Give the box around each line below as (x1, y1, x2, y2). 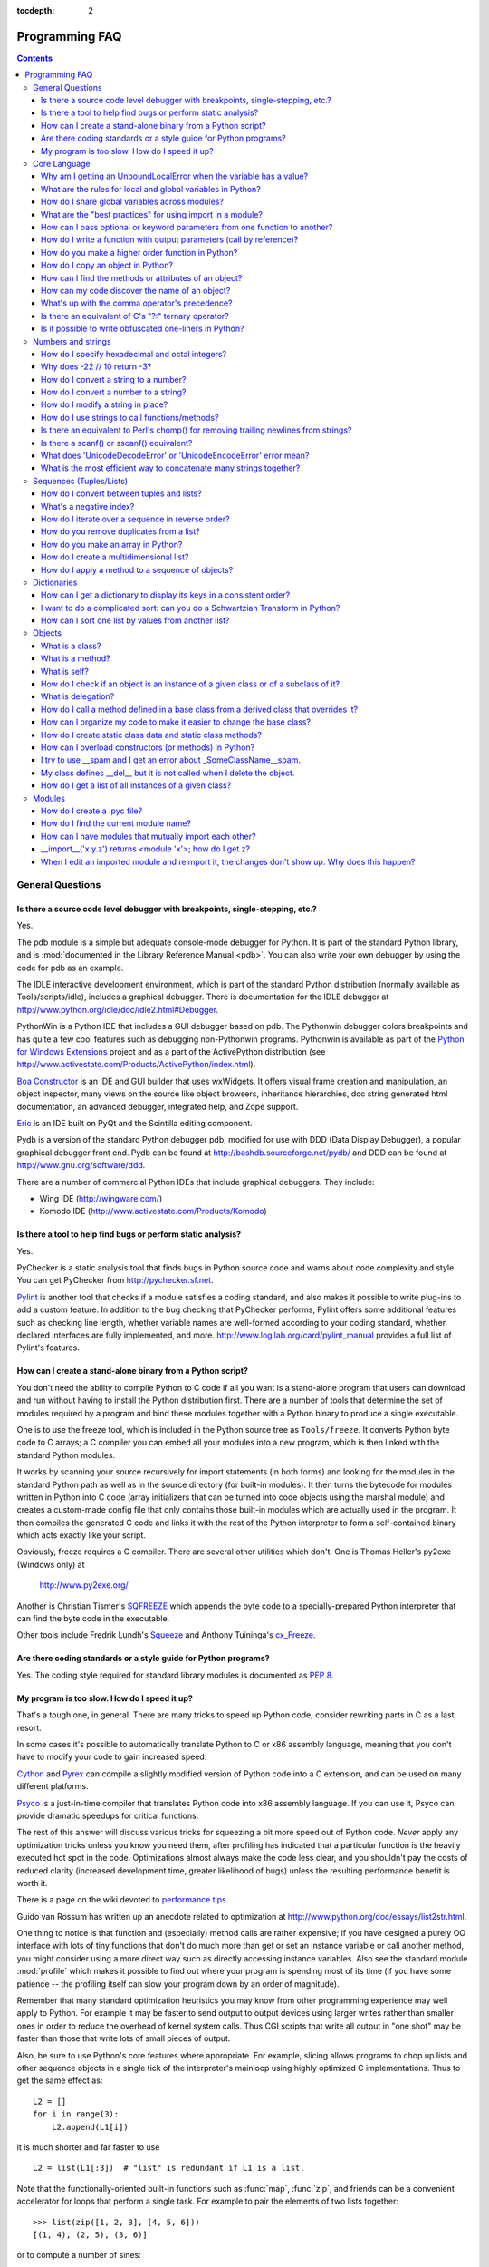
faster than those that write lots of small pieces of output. (16, 2033, 231, 2044)
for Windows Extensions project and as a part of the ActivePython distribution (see (16, 1046, 326, 1056)
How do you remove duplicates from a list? (41, 526, 200, 537)
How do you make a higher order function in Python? (41, 247, 238, 258)
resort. (16, 1722, 43, 1733)
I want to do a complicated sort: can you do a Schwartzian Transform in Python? (41, 602, 340, 613)
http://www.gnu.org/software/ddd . (16, 1160, 146, 1171)
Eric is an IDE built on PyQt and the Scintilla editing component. (16, 1117, 253, 1128)
